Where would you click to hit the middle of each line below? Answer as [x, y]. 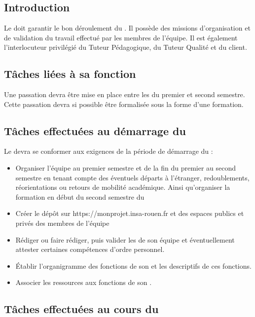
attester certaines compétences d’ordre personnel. [90, 249]
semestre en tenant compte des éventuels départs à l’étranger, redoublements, [132, 177]
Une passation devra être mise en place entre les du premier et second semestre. [125, 94]
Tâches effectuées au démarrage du [95, 130]
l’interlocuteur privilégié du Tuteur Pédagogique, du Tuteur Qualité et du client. [126, 47]
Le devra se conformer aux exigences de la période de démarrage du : [109, 151]
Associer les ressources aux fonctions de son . [84, 282]
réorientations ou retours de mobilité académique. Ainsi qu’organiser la [123, 187]
